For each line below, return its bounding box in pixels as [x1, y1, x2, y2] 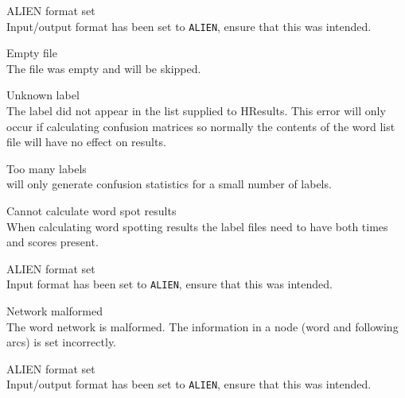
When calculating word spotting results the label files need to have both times [6, 218, 388, 234]
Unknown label [6, 87, 80, 103]
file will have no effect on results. [6, 133, 166, 150]
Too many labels [6, 160, 87, 176]
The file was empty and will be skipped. [6, 60, 201, 76]
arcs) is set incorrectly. [6, 334, 116, 350]
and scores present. [6, 234, 99, 250]
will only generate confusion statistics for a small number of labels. [6, 176, 332, 192]
